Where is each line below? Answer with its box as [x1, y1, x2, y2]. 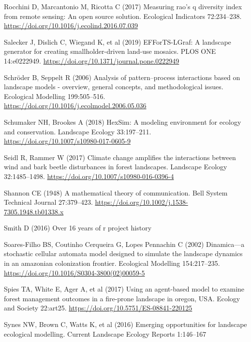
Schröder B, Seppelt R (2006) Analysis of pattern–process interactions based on [4, 72, 240, 82]
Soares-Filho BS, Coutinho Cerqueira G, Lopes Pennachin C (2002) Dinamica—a [4, 239, 245, 249]
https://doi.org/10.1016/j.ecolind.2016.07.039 [4, 20, 138, 31]
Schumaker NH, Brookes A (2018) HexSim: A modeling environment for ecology [4, 116, 241, 127]
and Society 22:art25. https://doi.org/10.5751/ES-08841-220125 [4, 303, 192, 313]
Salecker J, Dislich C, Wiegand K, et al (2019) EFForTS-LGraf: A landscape [4, 36, 231, 47]
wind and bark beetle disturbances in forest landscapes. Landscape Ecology [4, 162, 227, 172]
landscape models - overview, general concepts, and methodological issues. [4, 81, 223, 92]
